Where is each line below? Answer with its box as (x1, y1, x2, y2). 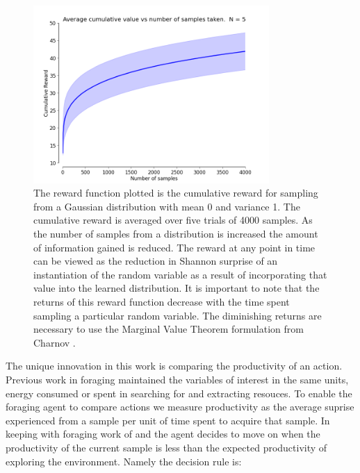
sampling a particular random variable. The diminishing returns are (33, 308, 322, 322)
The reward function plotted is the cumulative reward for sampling (33, 185, 318, 200)
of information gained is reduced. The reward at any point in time (33, 240, 316, 254)
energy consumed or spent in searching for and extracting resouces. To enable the (6, 385, 352, 400)
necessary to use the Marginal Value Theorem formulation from (33, 322, 304, 336)
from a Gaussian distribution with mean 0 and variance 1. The (33, 199, 300, 213)
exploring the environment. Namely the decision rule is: (6, 454, 242, 468)
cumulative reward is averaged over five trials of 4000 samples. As (33, 213, 313, 227)
